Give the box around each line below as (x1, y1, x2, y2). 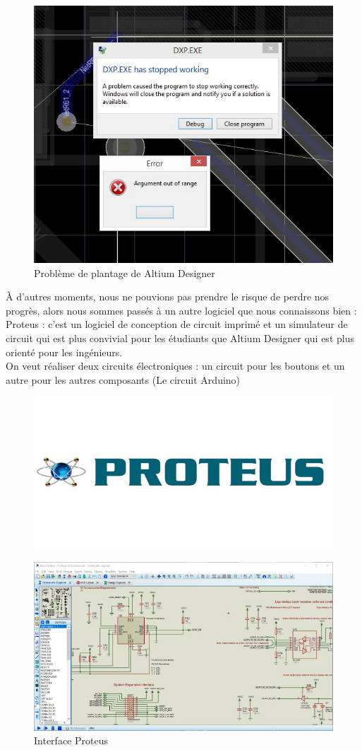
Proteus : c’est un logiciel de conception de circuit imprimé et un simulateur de (6, 317, 348, 332)
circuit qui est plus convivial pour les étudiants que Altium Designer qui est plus (6, 331, 354, 346)
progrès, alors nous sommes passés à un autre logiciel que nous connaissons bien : (6, 303, 357, 317)
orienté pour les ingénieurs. (6, 344, 123, 359)
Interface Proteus (34, 733, 108, 748)
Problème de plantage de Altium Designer (34, 265, 215, 280)
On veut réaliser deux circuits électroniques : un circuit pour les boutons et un (6, 358, 345, 373)
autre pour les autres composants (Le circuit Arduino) (6, 372, 241, 387)
